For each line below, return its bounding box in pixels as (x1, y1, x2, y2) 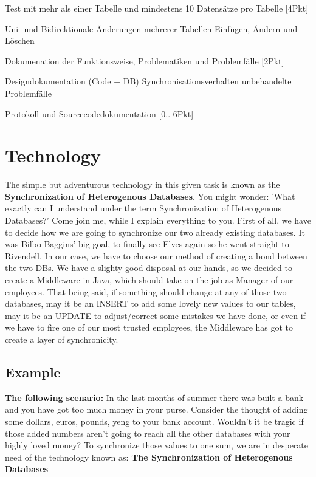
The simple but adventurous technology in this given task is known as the (5, 178, 280, 191)
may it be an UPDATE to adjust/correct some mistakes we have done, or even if (5, 309, 306, 321)
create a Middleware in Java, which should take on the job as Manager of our (5, 273, 294, 286)
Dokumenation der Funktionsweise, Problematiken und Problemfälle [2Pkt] (5, 54, 284, 67)
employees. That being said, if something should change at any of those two (5, 285, 287, 298)
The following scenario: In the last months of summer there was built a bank (5, 391, 304, 403)
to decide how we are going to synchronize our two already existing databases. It (5, 225, 305, 238)
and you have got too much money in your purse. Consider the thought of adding (5, 403, 308, 416)
